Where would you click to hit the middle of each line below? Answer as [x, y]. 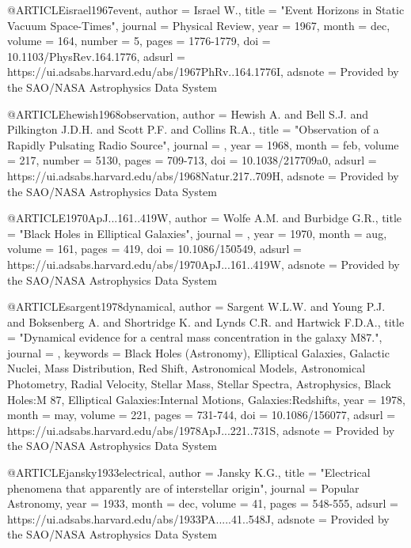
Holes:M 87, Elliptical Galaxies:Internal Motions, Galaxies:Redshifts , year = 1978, [206, 399]
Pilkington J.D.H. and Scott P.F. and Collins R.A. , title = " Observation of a [193, 129]
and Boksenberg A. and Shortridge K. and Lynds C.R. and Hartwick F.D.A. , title [206, 321]
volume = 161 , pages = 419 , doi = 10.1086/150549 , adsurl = [155, 249]
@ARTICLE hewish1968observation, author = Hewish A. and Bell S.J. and [188, 113]
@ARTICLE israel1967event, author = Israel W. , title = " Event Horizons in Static [206, 9]
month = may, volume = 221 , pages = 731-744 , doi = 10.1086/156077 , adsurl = [202, 415]
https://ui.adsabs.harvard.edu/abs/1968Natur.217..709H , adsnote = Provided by [203, 175]
